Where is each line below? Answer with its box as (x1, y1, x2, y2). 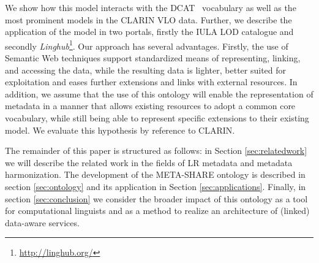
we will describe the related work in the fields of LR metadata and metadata (5, 156, 293, 169)
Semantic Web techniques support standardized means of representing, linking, (5, 51, 301, 64)
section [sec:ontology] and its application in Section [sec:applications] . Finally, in (5, 180, 306, 192)
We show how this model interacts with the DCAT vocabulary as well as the (5, 1, 296, 13)
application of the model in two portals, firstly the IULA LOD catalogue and (5, 25, 294, 38)
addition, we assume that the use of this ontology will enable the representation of (5, 87, 313, 100)
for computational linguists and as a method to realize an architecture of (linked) (5, 204, 310, 217)
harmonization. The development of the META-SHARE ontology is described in (5, 168, 306, 181)
